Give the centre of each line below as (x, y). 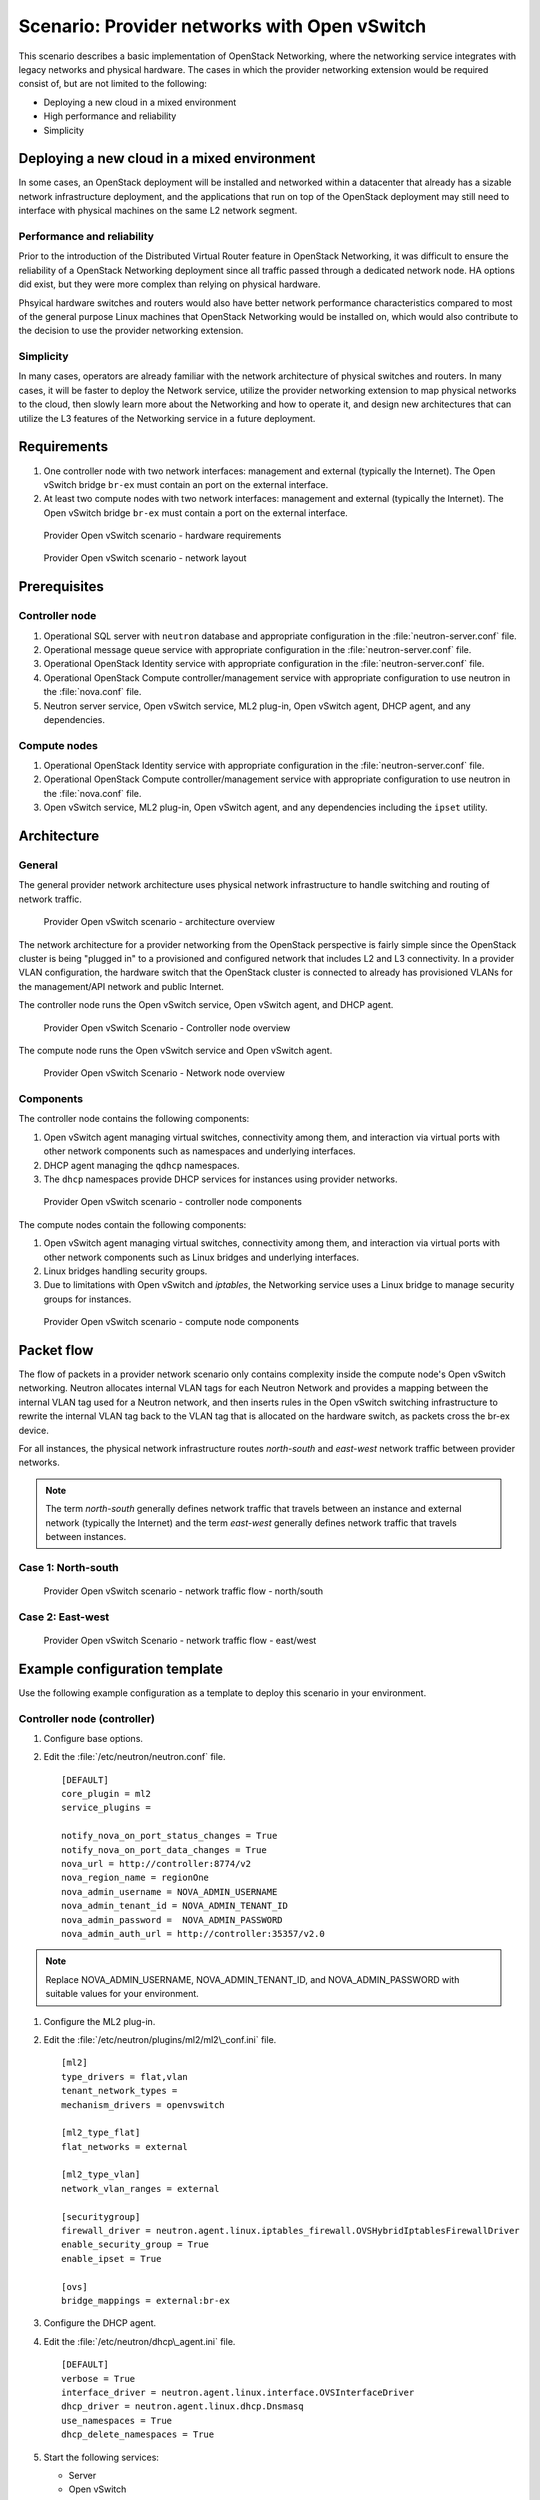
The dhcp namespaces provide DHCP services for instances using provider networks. (221, 1179)
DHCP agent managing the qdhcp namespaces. (141, 1165)
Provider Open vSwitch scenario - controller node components (172, 1202)
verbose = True (98, 2378)
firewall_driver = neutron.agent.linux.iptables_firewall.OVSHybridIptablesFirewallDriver (290, 2231)
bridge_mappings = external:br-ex (145, 2300)
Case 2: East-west (64, 1617)
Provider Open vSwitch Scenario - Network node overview (164, 1073)
